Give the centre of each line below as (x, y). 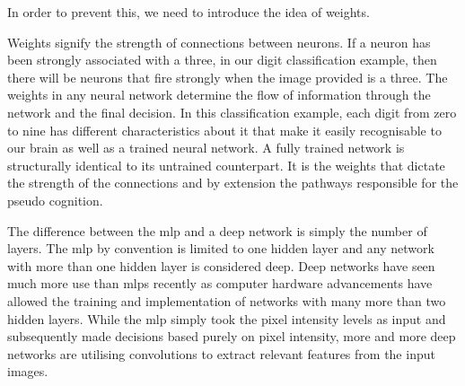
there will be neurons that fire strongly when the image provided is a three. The (228, 77)
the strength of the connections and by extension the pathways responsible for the (233, 183)
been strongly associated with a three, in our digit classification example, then (222, 60)
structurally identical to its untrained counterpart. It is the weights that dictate (226, 165)
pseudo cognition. (55, 200)
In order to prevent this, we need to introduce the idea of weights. (189, 12)
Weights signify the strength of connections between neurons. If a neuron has (219, 42)
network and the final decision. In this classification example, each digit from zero (232, 112)
